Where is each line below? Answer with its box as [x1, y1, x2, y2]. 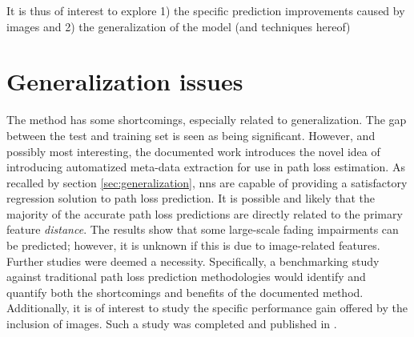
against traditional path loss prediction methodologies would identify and [6, 268, 366, 285]
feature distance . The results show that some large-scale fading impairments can [6, 221, 399, 238]
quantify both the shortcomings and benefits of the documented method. [6, 283, 364, 300]
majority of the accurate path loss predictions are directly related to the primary [6, 205, 403, 222]
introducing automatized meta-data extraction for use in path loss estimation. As [6, 158, 405, 175]
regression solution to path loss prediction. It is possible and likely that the [6, 190, 376, 207]
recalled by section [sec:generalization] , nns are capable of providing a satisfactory [6, 174, 408, 191]
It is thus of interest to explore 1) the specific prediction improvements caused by [6, 2, 405, 18]
